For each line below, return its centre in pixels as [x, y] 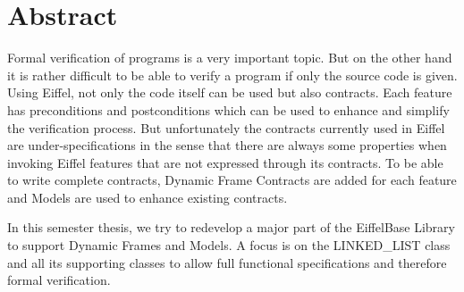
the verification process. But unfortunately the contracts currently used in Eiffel [226, 127]
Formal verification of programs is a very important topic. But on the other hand [230, 58]
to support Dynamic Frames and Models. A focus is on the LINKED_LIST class [229, 245]
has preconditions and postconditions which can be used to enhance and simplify [228, 109]
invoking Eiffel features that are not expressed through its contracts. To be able [225, 162]
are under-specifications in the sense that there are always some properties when [227, 145]
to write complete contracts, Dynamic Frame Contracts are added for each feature [232, 180]
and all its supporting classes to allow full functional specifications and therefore [227, 262]
